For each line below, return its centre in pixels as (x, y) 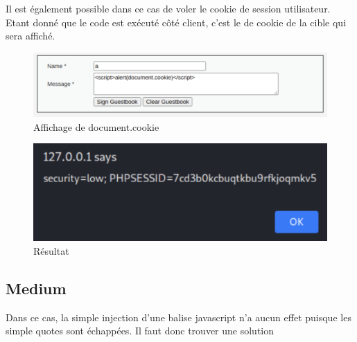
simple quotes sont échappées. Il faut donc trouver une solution (140, 331)
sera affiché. (31, 36)
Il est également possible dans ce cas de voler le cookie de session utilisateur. (168, 8)
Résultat (51, 250)
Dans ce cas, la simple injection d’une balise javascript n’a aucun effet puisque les (178, 317)
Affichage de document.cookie (96, 126)
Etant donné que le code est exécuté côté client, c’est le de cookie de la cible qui (176, 22)
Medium (36, 288)
